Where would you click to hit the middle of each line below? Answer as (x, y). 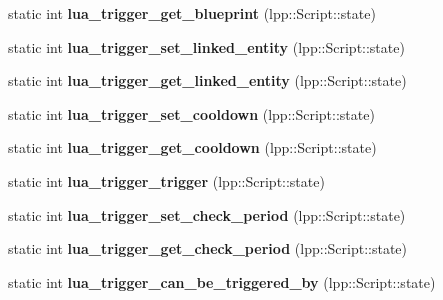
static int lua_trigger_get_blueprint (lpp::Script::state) (192, 13)
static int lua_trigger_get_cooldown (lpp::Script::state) (192, 147)
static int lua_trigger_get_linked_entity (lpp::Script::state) (207, 80)
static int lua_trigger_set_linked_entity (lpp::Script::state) (206, 46)
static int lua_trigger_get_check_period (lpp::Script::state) (208, 248)
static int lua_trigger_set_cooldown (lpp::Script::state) (191, 113)
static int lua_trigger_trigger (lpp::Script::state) (166, 180)
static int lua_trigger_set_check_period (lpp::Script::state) (207, 214)
